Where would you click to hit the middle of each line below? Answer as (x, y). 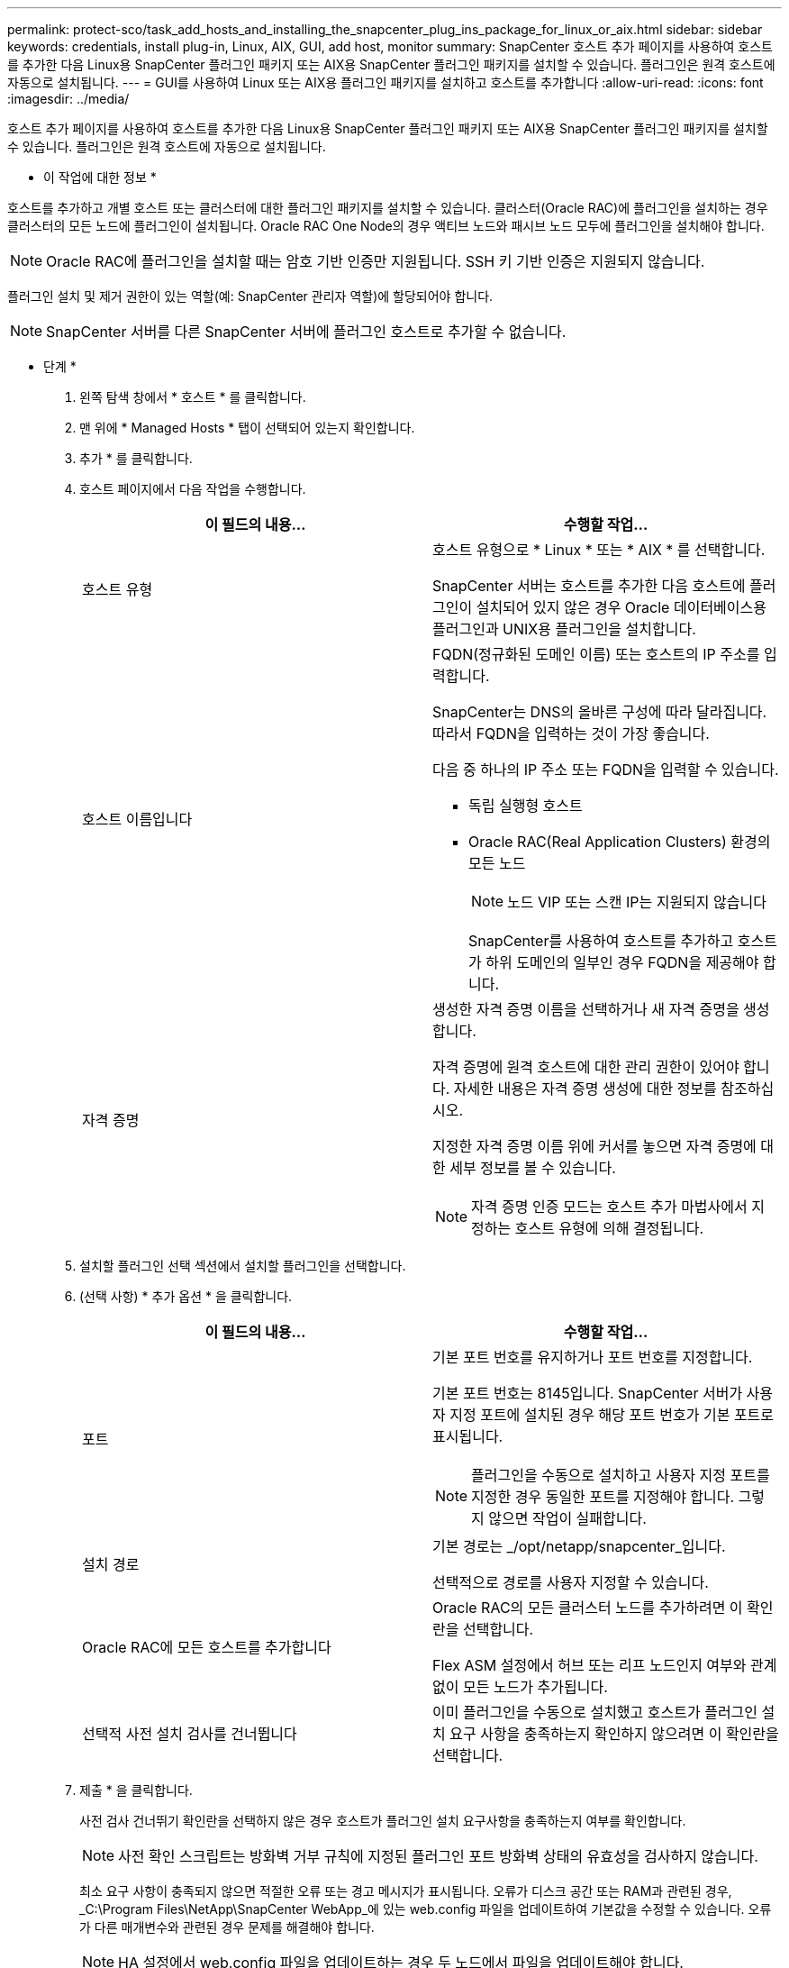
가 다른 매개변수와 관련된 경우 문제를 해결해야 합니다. (227, 1927)
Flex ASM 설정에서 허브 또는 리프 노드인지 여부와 (589, 1665)
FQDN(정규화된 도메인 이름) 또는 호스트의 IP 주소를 (596, 654)
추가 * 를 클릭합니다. (136, 458)
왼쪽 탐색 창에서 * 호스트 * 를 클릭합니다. (193, 397)
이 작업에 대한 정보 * (100, 177)
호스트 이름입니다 (137, 819)
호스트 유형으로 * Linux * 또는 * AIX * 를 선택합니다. (599, 550)
